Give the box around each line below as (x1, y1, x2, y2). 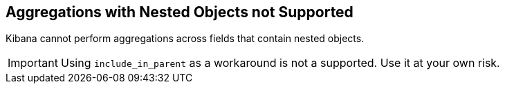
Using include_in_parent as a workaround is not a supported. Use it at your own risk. (60, 56, 500, 70)
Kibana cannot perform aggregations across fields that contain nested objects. (6, 32, 365, 45)
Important (8, 56, 58, 70)
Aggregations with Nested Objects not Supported (6, 3, 353, 21)
